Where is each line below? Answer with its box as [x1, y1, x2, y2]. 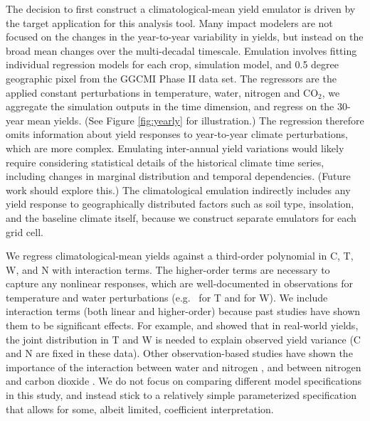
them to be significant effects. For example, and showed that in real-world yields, [6, 318, 359, 333]
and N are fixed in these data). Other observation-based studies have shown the [6, 346, 353, 361]
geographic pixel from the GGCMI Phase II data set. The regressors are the [6, 70, 337, 85]
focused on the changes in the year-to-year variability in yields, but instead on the [6, 29, 364, 44]
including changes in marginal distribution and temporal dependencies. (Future [6, 169, 351, 183]
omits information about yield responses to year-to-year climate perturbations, [6, 127, 348, 142]
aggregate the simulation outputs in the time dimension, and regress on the [6, 99, 334, 114]
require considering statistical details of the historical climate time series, [6, 154, 324, 169]
